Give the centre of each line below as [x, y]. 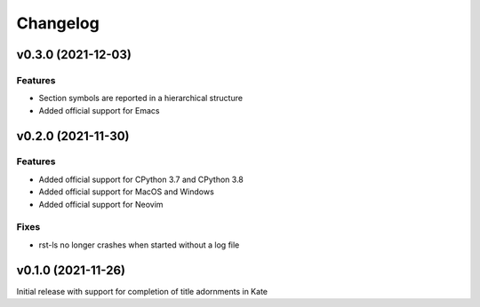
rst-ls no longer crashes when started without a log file [139, 245]
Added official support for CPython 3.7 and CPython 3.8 [141, 179]
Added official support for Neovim [101, 204]
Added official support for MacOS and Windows [127, 192]
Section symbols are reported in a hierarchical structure [141, 98]
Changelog [58, 23]
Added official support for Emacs [99, 110]
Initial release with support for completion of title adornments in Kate [142, 291]
